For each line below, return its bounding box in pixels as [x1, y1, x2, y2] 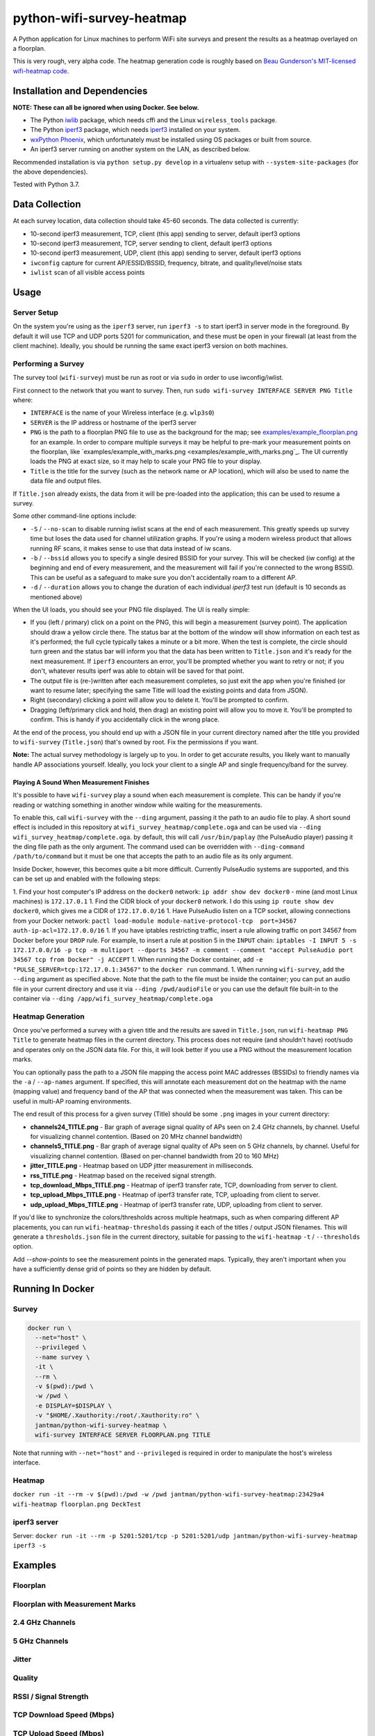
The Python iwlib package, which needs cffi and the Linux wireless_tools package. [30, 116, 277, 124]
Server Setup [12, 308, 59, 317]
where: [12, 396, 33, 404]
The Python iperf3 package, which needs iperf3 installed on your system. [30, 126, 241, 134]
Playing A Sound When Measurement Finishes [12, 778, 149, 786]
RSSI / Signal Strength [12, 1692, 89, 1701]
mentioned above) [30, 592, 83, 601]
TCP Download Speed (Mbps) [12, 1710, 115, 1720]
